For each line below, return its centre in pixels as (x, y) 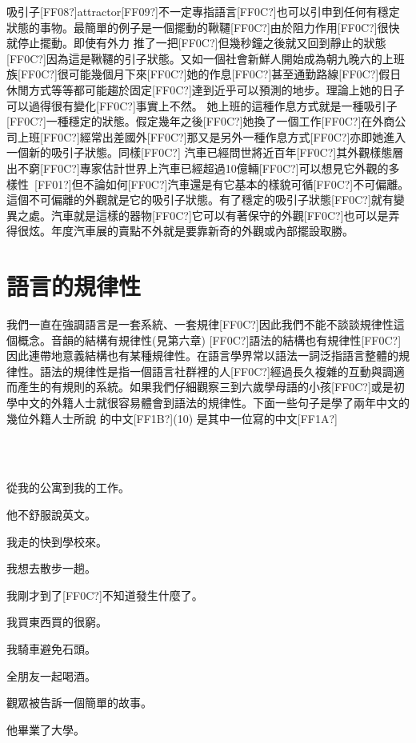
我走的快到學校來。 (57, 541)
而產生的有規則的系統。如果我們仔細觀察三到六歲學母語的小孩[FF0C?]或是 (200, 387)
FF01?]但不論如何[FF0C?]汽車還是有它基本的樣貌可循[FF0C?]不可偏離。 (223, 184)
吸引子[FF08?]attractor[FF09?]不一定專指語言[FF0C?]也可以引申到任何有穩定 (203, 11)
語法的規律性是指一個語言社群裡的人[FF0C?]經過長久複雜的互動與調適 (222, 371)
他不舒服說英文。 (51, 514)
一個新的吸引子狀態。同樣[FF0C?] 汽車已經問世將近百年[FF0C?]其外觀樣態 (200, 152)
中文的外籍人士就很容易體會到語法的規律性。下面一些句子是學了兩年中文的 (213, 402)
